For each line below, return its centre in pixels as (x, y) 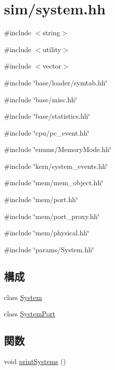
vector (52, 66)
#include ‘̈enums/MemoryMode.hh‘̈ (58, 149)
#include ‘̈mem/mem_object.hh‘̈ (54, 183)
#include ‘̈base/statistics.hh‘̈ (47, 116)
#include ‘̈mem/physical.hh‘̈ (47, 233)
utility (52, 49)
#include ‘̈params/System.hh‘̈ (49, 249)
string (51, 33)
